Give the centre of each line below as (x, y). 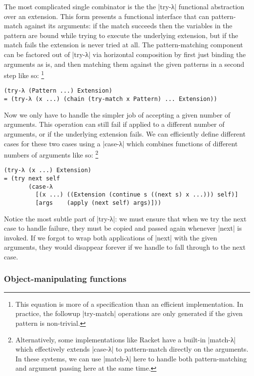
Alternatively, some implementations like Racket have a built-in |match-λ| (126, 339)
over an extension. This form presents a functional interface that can (107, 16)
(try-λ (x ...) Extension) (48, 170)
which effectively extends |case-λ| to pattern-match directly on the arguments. (132, 349)
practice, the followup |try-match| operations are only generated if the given (129, 313)
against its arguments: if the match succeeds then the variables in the (128, 26)
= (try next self (32, 178)
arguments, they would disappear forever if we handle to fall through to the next (125, 247)
